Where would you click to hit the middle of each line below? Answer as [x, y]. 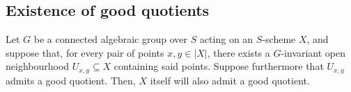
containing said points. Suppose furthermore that [219, 66]
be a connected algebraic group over [110, 39]
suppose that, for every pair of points [85, 52]
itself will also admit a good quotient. [230, 80]
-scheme [279, 39]
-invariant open [313, 52]
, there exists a [239, 52]
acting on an [226, 39]
